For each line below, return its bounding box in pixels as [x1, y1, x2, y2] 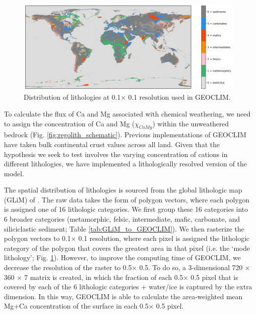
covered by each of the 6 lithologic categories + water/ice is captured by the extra [4, 281, 253, 292]
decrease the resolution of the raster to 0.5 [4, 262, 132, 273]
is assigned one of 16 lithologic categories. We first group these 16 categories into [4, 204, 248, 214]
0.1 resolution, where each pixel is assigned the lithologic [78, 233, 250, 243]
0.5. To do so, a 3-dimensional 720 [139, 262, 243, 273]
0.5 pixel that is [190, 272, 238, 282]
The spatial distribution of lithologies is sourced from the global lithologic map [4, 185, 242, 195]
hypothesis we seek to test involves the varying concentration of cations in [4, 149, 228, 159]
